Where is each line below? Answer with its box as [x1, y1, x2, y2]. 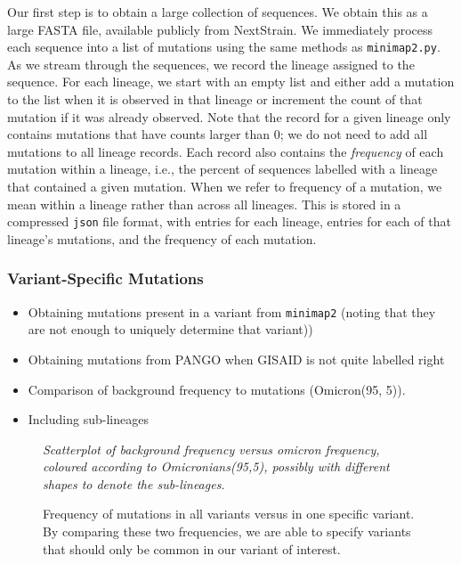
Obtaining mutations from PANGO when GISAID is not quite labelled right [28, 349, 445, 368]
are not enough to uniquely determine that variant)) [28, 320, 313, 339]
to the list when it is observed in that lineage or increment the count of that [7, 90, 423, 109]
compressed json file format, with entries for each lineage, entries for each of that [7, 212, 451, 231]
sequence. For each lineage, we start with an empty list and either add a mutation [7, 72, 455, 91]
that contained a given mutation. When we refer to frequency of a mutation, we [7, 177, 442, 195]
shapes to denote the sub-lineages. [43, 474, 225, 493]
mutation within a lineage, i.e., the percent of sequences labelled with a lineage [7, 159, 438, 178]
